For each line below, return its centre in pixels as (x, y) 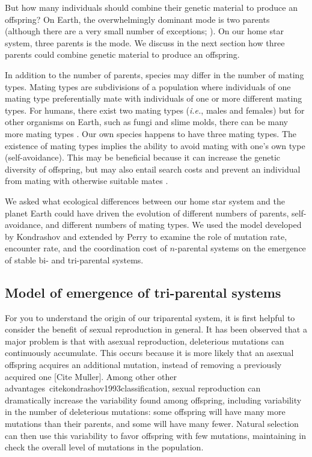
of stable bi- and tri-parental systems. (74, 259)
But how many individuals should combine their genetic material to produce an (151, 7)
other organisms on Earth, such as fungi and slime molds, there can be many (146, 122)
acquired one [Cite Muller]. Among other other (91, 376)
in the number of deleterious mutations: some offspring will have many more (145, 412)
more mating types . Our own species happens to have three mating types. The (151, 133)
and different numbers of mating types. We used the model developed (174, 225)
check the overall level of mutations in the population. (104, 447)
